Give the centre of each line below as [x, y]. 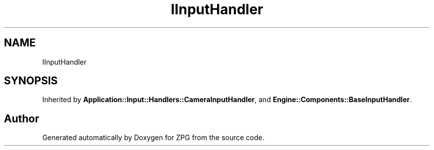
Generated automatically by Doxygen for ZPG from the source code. [153, 138]
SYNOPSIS [31, 81]
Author [22, 118]
